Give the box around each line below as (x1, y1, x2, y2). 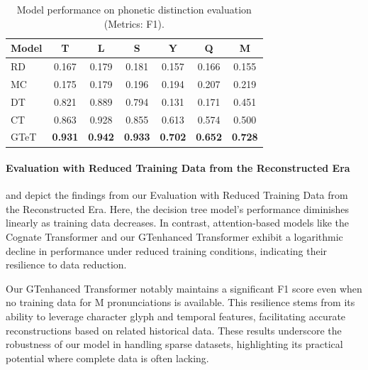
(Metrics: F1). (104, 16, 165, 31)
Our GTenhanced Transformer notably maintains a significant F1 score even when (6, 281, 362, 295)
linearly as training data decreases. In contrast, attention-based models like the (6, 215, 349, 230)
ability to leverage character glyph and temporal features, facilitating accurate (6, 309, 346, 324)
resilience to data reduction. (6, 257, 127, 272)
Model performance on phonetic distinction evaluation (16, 2, 252, 16)
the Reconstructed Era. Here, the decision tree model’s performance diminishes (6, 201, 349, 216)
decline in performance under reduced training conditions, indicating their (6, 243, 328, 258)
